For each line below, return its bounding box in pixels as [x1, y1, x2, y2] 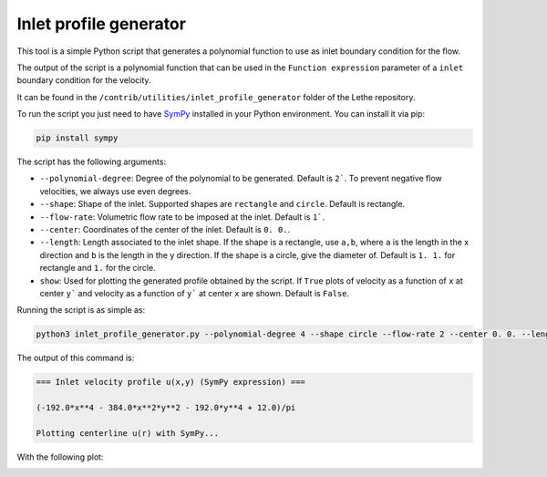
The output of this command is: [16, 352, 135, 364]
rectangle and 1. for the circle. [39, 263, 156, 274]
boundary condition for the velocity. [16, 75, 151, 86]
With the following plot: [16, 451, 104, 462]
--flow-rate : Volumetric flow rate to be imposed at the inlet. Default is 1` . [39, 211, 325, 223]
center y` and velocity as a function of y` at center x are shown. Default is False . [39, 287, 350, 298]
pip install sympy [36, 133, 119, 143]
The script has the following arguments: [16, 156, 167, 168]
